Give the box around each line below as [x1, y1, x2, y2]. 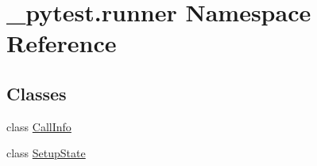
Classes [6, 81, 67, 105]
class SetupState [6, 145, 86, 161]
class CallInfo [6, 118, 72, 134]
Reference [6, 27, 117, 59]
